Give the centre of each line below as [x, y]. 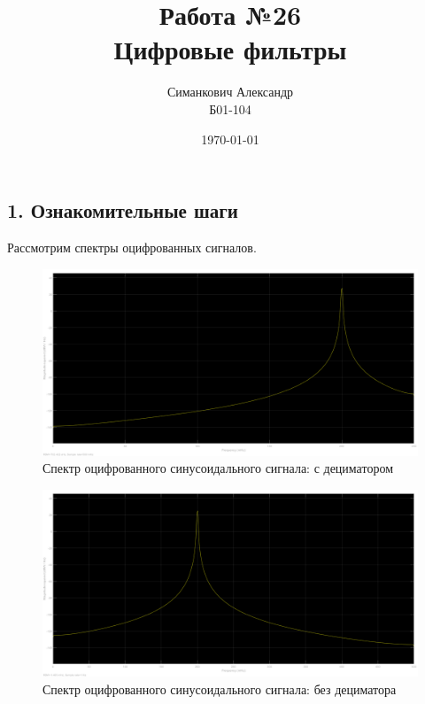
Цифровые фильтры [230, 49]
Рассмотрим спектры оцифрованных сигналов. [132, 247]
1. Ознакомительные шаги [123, 210]
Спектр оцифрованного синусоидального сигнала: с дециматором [218, 468]
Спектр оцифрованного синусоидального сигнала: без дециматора [220, 689]
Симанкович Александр [230, 92]
